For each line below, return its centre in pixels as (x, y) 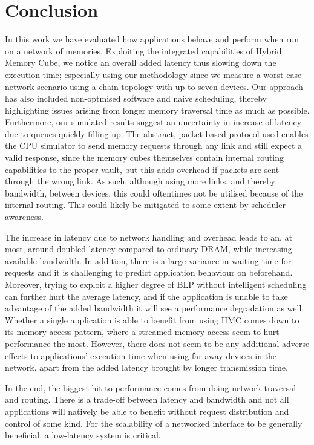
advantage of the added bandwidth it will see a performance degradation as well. (155, 308)
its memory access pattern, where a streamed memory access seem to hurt (142, 332)
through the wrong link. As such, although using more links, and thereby (140, 181)
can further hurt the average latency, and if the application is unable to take (146, 296)
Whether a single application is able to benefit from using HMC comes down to (152, 320)
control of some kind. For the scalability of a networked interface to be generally (154, 423)
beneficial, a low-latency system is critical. (83, 435)
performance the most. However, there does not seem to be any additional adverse (157, 343)
